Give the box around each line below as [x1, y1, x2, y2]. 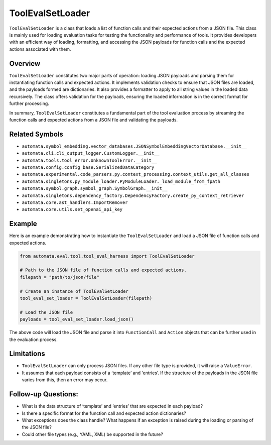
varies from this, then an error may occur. [22, 377, 108, 383]
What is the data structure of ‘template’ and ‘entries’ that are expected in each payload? [22, 403, 203, 409]
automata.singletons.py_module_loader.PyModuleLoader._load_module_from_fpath [22, 178, 221, 184]
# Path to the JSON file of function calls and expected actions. [20, 267, 187, 273]
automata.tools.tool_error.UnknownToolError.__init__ [22, 157, 157, 163]
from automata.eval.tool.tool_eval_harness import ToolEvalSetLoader [20, 253, 195, 259]
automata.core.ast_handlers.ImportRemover [22, 200, 128, 205]
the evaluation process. [9, 337, 58, 343]
